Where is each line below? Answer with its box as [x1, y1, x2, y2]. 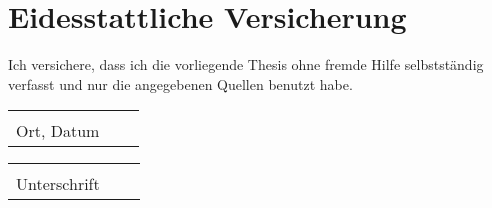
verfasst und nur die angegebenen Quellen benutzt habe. [8, 73, 353, 94]
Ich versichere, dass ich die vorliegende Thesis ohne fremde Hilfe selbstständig [8, 54, 484, 75]
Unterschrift [16, 172, 100, 196]
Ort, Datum [16, 119, 100, 143]
